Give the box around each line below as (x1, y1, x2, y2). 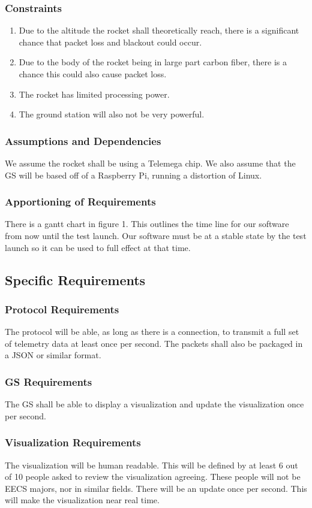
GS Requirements (5, 374, 92, 389)
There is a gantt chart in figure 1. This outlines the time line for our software (5, 217, 289, 230)
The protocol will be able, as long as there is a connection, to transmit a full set (5, 325, 299, 338)
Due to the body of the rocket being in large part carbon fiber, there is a (19, 56, 287, 68)
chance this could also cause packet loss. (19, 68, 167, 80)
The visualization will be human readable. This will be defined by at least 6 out (5, 458, 298, 471)
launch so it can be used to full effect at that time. (5, 241, 191, 253)
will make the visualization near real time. (5, 494, 160, 506)
